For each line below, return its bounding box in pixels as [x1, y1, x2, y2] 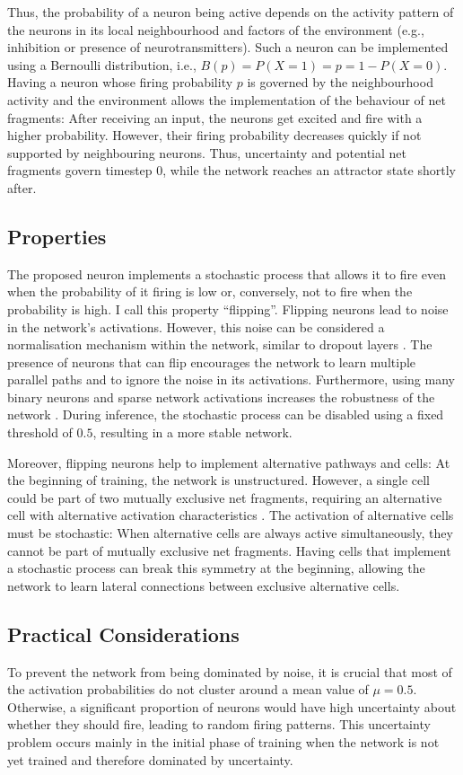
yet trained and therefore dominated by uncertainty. [7, 750, 293, 769]
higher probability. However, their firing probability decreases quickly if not [7, 126, 422, 145]
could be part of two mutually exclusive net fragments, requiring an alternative [7, 488, 442, 506]
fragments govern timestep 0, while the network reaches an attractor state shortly [7, 161, 456, 180]
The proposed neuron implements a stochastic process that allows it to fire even [7, 264, 447, 283]
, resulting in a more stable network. [92, 423, 293, 442]
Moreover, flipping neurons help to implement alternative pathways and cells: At [7, 453, 450, 471]
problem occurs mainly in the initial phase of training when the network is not [7, 733, 440, 751]
